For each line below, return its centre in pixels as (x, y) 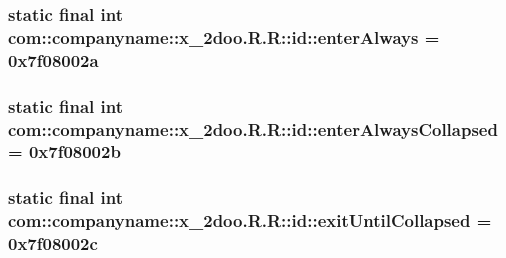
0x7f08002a (53, 59)
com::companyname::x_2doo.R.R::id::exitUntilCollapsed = (250, 220)
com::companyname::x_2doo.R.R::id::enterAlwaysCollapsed (253, 128)
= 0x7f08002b (64, 151)
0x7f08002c (53, 243)
